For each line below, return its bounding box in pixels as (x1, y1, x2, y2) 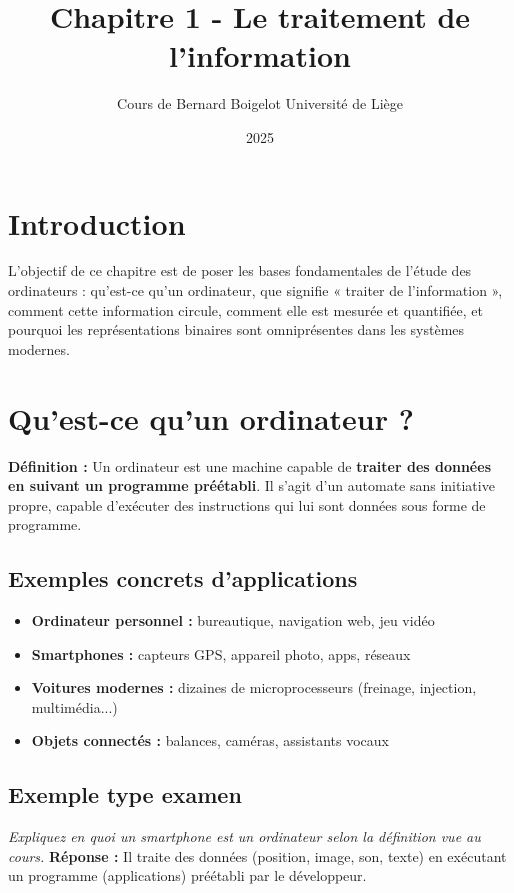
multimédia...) (31, 696, 118, 717)
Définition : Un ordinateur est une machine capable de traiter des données (8, 455, 491, 476)
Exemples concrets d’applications (8, 563, 358, 594)
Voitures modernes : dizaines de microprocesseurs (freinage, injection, (31, 677, 477, 698)
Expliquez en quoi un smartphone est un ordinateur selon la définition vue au (8, 826, 481, 847)
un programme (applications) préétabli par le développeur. (8, 865, 367, 886)
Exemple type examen (8, 779, 242, 810)
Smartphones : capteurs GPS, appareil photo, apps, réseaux (31, 643, 411, 664)
